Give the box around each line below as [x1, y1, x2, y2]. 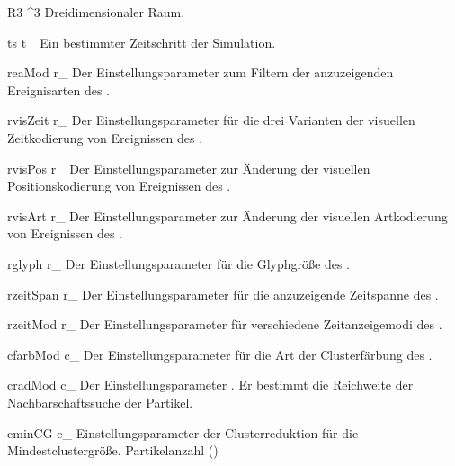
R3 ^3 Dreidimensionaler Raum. [7, 3, 185, 21]
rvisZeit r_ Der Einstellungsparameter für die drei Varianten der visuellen [7, 111, 415, 130]
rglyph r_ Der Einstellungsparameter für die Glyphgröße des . [7, 254, 351, 273]
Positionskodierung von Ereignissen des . [7, 176, 231, 195]
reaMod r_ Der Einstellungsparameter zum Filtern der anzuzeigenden [7, 63, 394, 82]
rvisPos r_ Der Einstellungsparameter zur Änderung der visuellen [7, 158, 370, 177]
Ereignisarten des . [7, 80, 110, 99]
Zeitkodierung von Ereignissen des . [7, 128, 203, 147]
